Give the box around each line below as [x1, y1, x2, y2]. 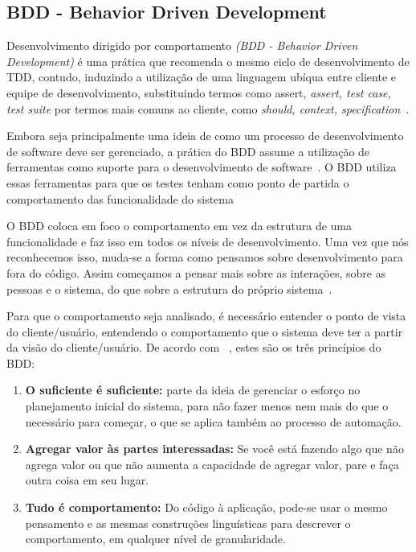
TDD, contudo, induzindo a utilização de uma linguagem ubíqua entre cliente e [6, 68, 396, 85]
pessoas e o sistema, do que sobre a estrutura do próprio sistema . [6, 280, 332, 297]
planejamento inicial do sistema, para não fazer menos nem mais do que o [25, 398, 389, 414]
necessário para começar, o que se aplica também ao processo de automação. [25, 413, 402, 430]
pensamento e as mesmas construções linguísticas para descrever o [25, 514, 351, 531]
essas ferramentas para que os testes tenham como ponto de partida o [6, 174, 349, 191]
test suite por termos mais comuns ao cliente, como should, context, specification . [6, 100, 410, 117]
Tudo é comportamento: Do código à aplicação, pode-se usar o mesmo [25, 499, 388, 516]
